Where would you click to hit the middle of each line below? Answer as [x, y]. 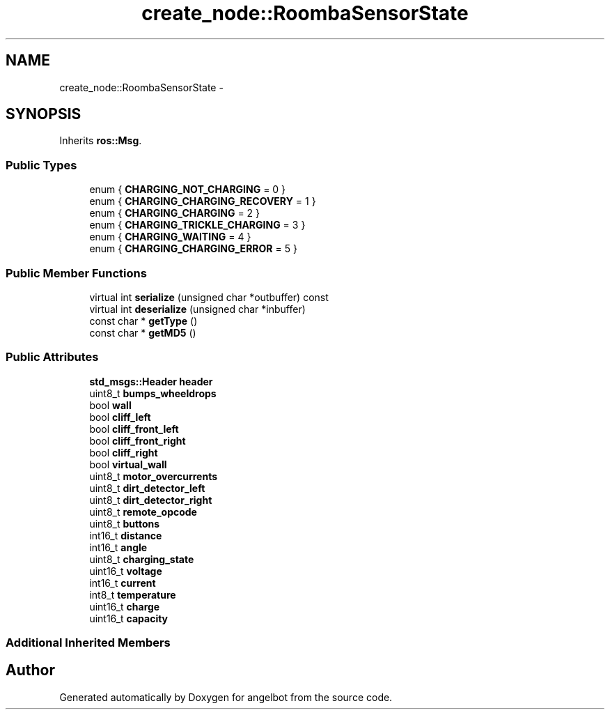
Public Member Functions [76, 273]
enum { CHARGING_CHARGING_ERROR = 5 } [193, 249]
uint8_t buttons [125, 523]
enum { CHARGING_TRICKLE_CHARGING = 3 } [197, 225]
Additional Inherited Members [88, 643]
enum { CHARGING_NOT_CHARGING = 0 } [188, 190]
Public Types [41, 165]
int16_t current [123, 583]
